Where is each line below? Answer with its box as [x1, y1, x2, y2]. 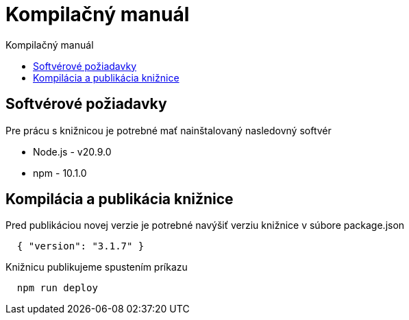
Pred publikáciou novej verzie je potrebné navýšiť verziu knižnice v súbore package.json [5, 219, 405, 232]
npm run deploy [16, 282, 98, 294]
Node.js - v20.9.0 [33, 145, 112, 158]
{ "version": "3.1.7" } [16, 241, 145, 252]
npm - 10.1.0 [33, 167, 87, 179]
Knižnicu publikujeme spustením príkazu [5, 261, 188, 273]
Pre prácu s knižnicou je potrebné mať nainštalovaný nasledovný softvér [5, 124, 332, 136]
